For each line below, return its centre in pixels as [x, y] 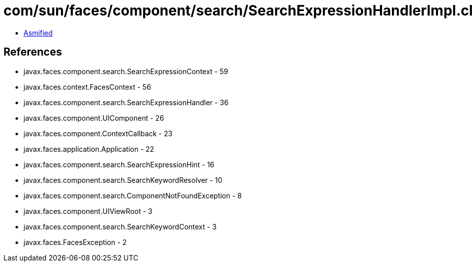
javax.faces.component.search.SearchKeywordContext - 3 [120, 226]
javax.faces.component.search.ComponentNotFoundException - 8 [133, 195]
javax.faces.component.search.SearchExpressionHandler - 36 [126, 102]
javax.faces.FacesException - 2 [75, 242]
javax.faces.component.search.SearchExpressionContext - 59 [126, 71]
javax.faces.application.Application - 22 [89, 149]
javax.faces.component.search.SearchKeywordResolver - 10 [123, 180]
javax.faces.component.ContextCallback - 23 [98, 133]
